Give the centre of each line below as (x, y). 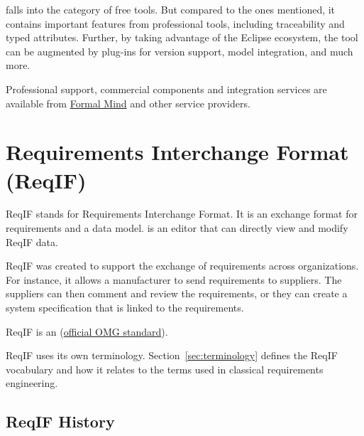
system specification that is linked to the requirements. (125, 308)
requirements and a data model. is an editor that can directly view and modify (177, 228)
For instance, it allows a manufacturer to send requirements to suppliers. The (174, 279)
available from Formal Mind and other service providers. (128, 103)
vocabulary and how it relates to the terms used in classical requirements (165, 369)
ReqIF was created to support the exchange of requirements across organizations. (182, 266)
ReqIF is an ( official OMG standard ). (87, 331)
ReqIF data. (32, 241)
